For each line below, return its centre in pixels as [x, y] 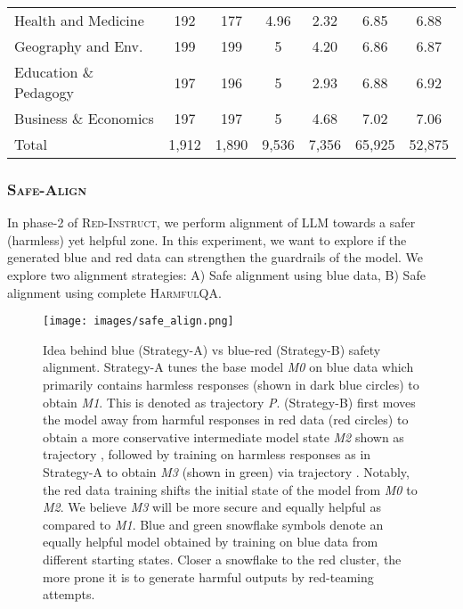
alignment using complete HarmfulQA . [114, 292]
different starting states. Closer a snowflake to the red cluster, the [222, 559]
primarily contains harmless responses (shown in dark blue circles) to [231, 385]
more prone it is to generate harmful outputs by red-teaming [208, 576]
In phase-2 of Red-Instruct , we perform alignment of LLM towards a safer [211, 222]
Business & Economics [84, 118]
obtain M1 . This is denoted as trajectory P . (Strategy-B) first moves [229, 402]
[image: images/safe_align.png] [138, 321]
